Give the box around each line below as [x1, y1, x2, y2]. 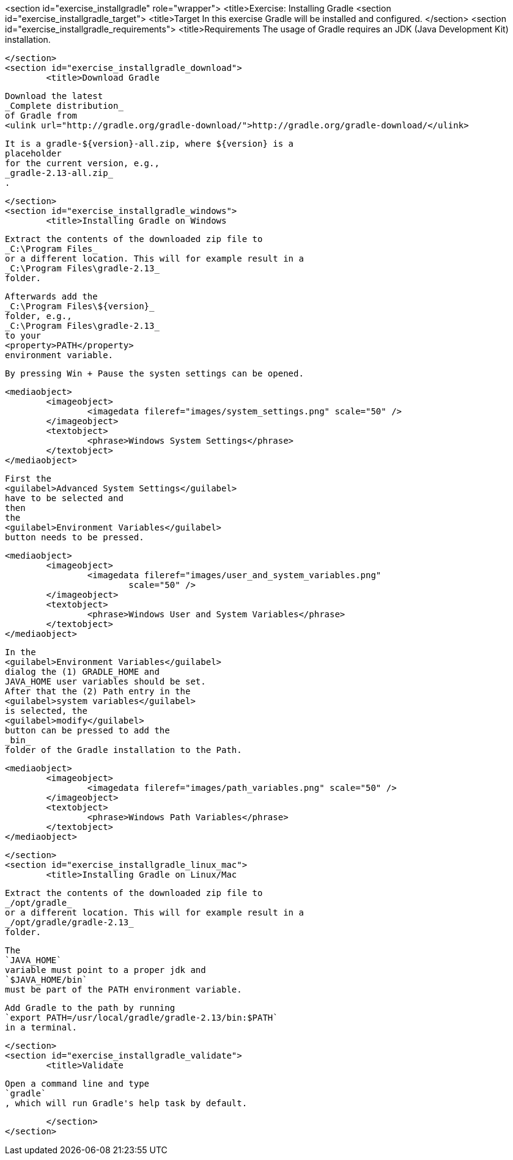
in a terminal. [5, 1022, 78, 1032]
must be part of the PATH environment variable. [5, 985, 242, 994]
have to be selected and [5, 493, 124, 503]
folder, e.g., [5, 311, 72, 321]
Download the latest [5, 91, 103, 101]
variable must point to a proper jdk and [5, 965, 206, 975]
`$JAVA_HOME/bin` [5, 975, 87, 985]
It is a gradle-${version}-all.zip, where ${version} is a [5, 139, 294, 149]
